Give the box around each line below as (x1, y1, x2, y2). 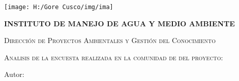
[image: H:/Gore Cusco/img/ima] (4, 4, 113, 11)
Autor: (4, 69, 24, 79)
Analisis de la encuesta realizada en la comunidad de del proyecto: (4, 52, 223, 62)
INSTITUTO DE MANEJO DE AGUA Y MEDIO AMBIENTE (4, 18, 235, 28)
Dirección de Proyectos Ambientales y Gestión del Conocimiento (4, 35, 216, 46)
